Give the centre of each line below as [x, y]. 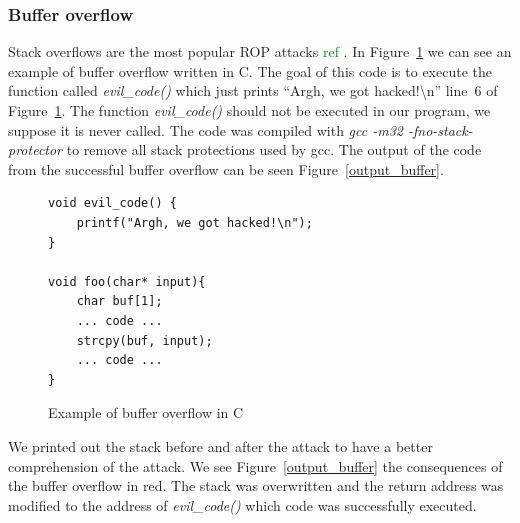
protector [35, 149]
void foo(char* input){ [127, 281]
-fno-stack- [440, 129]
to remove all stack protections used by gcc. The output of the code [274, 149]
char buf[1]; [119, 301]
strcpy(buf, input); [144, 340]
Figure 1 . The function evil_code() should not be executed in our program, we [249, 110]
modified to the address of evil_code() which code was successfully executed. [242, 504]
